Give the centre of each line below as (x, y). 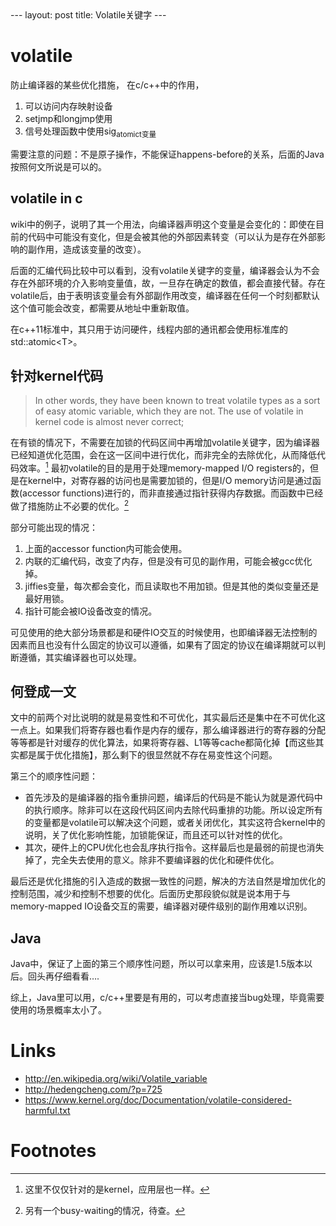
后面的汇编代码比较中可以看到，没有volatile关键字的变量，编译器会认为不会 (165, 270)
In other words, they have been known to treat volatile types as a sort (177, 401)
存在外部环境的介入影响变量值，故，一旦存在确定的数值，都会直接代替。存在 (168, 283)
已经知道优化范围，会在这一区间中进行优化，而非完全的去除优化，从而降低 (163, 455)
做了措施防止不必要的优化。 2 (70, 505)
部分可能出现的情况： (54, 527)
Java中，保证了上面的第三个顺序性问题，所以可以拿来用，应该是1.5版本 (157, 964)
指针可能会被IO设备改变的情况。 (91, 611)
